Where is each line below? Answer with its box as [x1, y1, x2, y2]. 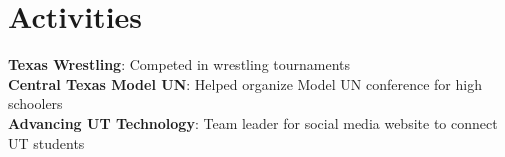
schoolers [8, 93, 63, 114]
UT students [8, 132, 85, 153]
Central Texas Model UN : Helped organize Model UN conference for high [8, 73, 482, 94]
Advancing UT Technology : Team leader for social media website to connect [8, 112, 498, 133]
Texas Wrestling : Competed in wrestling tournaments [8, 54, 351, 75]
